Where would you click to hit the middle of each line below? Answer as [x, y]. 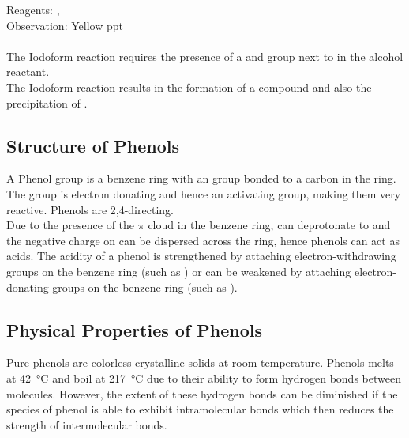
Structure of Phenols [93, 145]
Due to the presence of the [71, 225]
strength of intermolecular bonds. [87, 424]
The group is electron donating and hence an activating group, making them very [204, 193]
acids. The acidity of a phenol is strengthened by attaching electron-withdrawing [201, 256]
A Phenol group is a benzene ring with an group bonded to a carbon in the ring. [201, 178]
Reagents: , [33, 9]
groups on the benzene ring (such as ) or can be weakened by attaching [179, 271]
